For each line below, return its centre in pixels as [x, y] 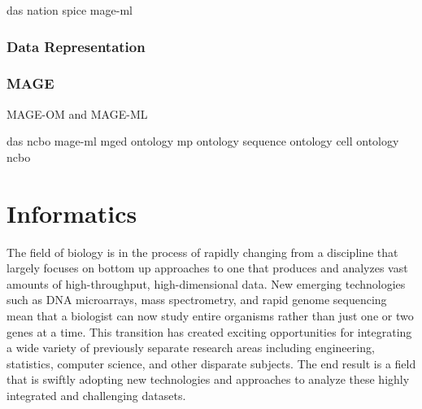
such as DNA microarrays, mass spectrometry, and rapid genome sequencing [197, 300]
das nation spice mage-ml [70, 10]
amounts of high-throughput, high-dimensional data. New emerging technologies [206, 283]
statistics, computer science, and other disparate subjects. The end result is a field [211, 363]
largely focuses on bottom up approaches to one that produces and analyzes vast [207, 268]
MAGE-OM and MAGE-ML [77, 113]
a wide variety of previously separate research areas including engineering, [191, 348]
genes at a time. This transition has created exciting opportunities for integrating [209, 331]
